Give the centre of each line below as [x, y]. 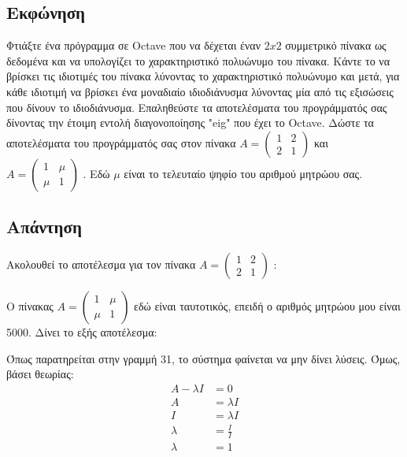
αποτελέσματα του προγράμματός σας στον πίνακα [121, 142]
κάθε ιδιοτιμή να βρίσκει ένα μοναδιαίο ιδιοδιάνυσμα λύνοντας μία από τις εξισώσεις [200, 91]
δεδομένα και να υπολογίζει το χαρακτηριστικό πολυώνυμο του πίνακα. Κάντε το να [198, 60]
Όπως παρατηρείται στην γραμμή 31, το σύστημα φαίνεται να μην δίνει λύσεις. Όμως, [203, 358]
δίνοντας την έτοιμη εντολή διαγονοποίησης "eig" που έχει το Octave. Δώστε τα [190, 123]
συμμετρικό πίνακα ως [336, 45]
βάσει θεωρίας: [40, 374]
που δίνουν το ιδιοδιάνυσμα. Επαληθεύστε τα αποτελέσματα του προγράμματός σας [197, 107]
